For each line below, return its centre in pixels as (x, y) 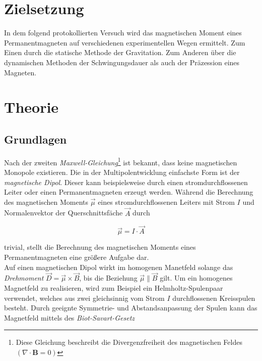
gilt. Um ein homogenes (196, 278)
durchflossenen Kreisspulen (214, 298)
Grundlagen (36, 139)
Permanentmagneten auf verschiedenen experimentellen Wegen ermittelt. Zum (125, 42)
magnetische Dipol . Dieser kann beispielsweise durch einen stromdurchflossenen (126, 182)
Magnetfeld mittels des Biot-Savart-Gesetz (70, 317)
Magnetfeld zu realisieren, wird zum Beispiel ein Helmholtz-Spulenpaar (114, 287)
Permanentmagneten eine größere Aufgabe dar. (77, 257)
